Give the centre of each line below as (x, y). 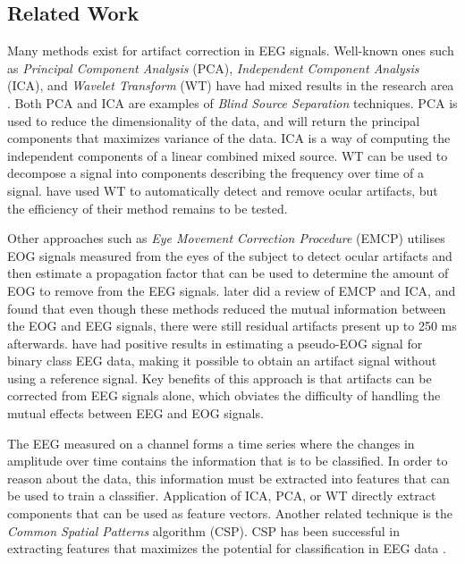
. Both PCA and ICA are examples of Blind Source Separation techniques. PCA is (232, 102)
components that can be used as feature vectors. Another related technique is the (230, 513)
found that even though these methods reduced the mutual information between (227, 308)
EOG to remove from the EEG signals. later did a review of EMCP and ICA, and (232, 290)
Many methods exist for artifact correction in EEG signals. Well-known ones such (231, 50)
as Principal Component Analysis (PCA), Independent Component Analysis (213, 67)
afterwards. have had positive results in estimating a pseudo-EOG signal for (215, 343)
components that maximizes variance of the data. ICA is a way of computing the (229, 138)
